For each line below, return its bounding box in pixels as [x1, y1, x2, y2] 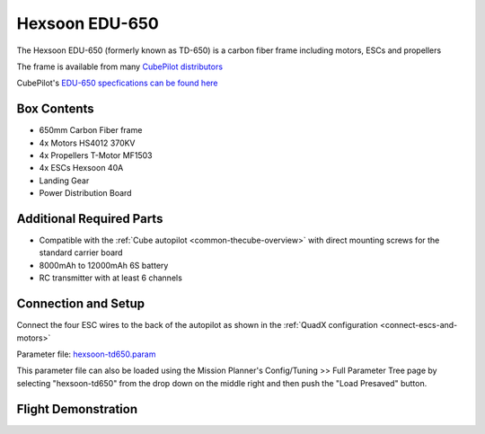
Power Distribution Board [39, 188, 132, 199]
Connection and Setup [16, 297, 145, 312]
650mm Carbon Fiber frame [39, 125, 143, 136]
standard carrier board [39, 247, 123, 258]
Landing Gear [39, 175, 90, 186]
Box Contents [16, 102, 94, 117]
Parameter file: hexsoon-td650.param [16, 349, 156, 359]
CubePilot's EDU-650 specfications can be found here [16, 77, 218, 89]
